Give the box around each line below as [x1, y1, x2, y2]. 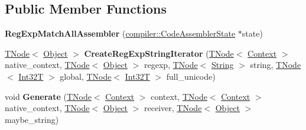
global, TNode [60, 70, 112, 82]
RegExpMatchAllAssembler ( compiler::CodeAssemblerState [5, 27, 236, 40]
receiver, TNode [144, 102, 202, 114]
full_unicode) [166, 70, 216, 82]
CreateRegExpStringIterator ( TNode [84, 47, 234, 59]
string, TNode [250, 58, 301, 71]
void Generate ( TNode [5, 90, 92, 102]
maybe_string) [5, 113, 59, 125]
